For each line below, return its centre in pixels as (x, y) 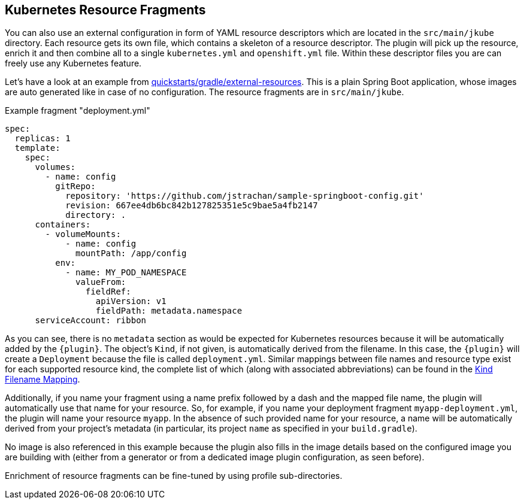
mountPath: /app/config (131, 253)
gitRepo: (75, 186)
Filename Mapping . (43, 379)
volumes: (55, 167)
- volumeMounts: (83, 234)
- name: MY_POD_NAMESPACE (126, 273)
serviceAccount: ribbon (91, 321)
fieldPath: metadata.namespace (169, 311)
